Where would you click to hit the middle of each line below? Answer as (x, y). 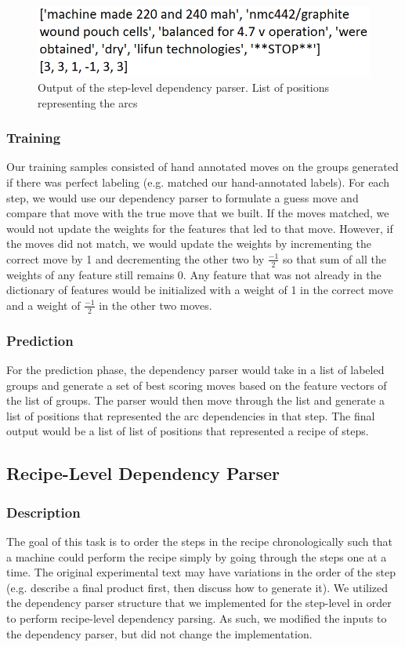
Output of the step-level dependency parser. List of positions (184, 87)
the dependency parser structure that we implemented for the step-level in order (199, 603)
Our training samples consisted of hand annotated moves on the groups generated (202, 167)
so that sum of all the (334, 258)
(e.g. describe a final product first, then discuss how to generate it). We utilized (197, 587)
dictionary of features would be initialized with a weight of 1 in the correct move (200, 290)
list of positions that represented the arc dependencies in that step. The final (191, 415)
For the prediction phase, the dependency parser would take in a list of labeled (195, 369)
